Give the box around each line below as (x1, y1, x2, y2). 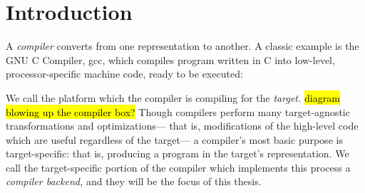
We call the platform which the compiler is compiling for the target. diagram (6, 90, 340, 105)
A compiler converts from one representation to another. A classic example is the (6, 38, 359, 53)
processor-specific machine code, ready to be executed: (6, 66, 243, 81)
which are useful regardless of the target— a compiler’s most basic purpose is (6, 132, 343, 147)
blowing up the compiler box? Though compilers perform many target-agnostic (6, 104, 350, 119)
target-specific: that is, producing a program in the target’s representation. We (6, 146, 349, 161)
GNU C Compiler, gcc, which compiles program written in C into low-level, (6, 52, 335, 67)
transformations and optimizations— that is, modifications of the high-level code (6, 118, 359, 133)
